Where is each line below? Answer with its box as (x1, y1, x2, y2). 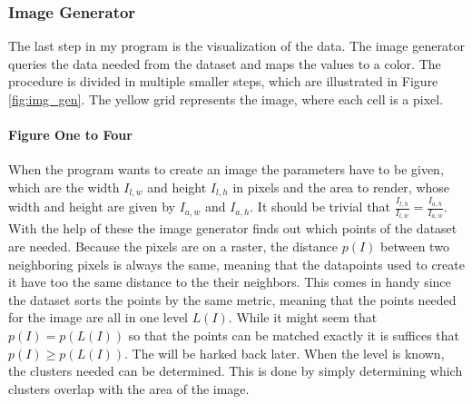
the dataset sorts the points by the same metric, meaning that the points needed (8, 290, 457, 309)
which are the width (8, 177, 120, 196)
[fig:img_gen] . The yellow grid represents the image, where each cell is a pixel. (8, 90, 444, 108)
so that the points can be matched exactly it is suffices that (128, 325, 460, 344)
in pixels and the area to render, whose (232, 177, 450, 196)
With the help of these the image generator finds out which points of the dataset (8, 219, 457, 238)
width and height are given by (8, 197, 176, 216)
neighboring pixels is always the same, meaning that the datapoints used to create (8, 254, 465, 273)
